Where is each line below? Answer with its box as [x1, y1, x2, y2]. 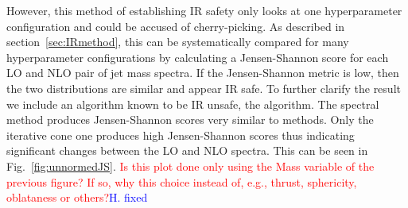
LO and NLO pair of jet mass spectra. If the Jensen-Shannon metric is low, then [6, 64, 399, 81]
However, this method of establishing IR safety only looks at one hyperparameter [6, 2, 402, 18]
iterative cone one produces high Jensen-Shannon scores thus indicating [6, 126, 355, 143]
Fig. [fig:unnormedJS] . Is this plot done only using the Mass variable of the [6, 157, 375, 174]
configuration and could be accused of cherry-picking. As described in [6, 17, 345, 34]
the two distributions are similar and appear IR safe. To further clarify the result [6, 79, 401, 96]
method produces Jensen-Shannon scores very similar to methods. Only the [6, 111, 374, 128]
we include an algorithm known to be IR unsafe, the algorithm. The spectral [6, 95, 379, 112]
